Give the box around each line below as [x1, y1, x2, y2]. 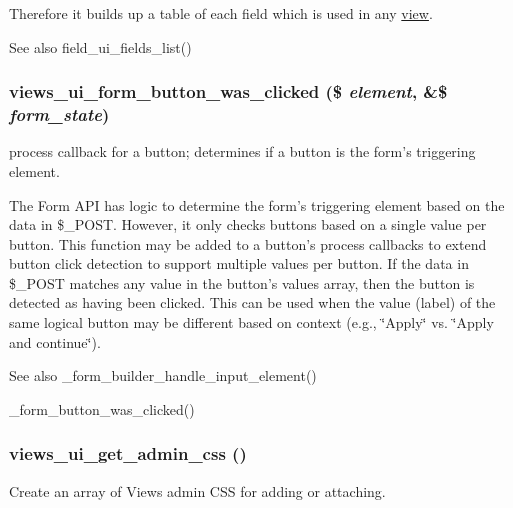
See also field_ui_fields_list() [9, 36, 192, 57]
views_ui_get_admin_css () [9, 441, 247, 466]
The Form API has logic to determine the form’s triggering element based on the [9, 194, 505, 215]
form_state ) [9, 102, 110, 127]
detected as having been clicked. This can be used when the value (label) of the [9, 292, 496, 313]
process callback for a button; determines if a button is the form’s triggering [9, 141, 476, 162]
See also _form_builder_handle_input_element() [9, 365, 317, 386]
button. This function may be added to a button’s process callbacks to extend [9, 233, 487, 254]
